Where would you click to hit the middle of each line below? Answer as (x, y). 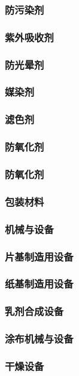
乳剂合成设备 (34, 311)
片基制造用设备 (39, 256)
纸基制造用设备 (39, 284)
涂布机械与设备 (39, 339)
